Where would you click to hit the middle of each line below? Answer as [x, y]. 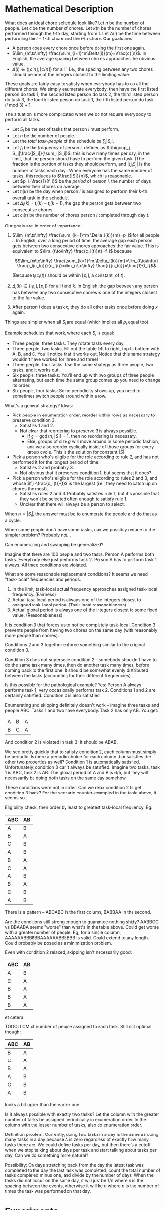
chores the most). [30, 488]
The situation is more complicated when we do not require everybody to [78, 114]
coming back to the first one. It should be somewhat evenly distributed [77, 670]
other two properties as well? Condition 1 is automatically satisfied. [73, 762]
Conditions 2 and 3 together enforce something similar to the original [75, 644]
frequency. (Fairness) [34, 594]
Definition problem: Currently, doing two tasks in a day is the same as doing [82, 1134]
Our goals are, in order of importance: [44, 226]
